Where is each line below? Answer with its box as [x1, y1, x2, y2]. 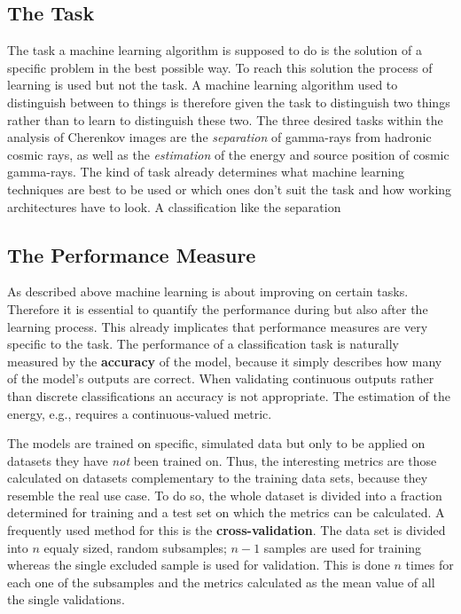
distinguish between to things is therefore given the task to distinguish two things [7, 92, 450, 111]
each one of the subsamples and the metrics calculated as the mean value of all [7, 572, 435, 591]
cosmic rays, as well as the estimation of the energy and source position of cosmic [7, 145, 449, 163]
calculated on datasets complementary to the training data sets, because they [7, 468, 428, 487]
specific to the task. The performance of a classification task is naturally [7, 335, 399, 353]
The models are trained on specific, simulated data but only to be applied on [7, 434, 426, 453]
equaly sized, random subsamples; [43, 538, 227, 556]
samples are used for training [263, 538, 422, 556]
